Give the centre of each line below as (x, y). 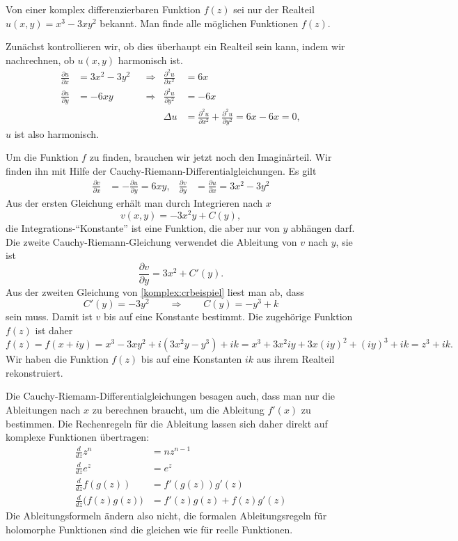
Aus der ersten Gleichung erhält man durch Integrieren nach (134, 203)
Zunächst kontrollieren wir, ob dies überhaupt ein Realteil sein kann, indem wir (175, 46)
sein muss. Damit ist (49, 316)
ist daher (54, 330)
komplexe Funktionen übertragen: (78, 437)
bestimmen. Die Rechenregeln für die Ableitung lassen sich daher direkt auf (167, 423)
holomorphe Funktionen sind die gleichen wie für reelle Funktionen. (149, 529)
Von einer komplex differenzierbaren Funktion (103, 9)
